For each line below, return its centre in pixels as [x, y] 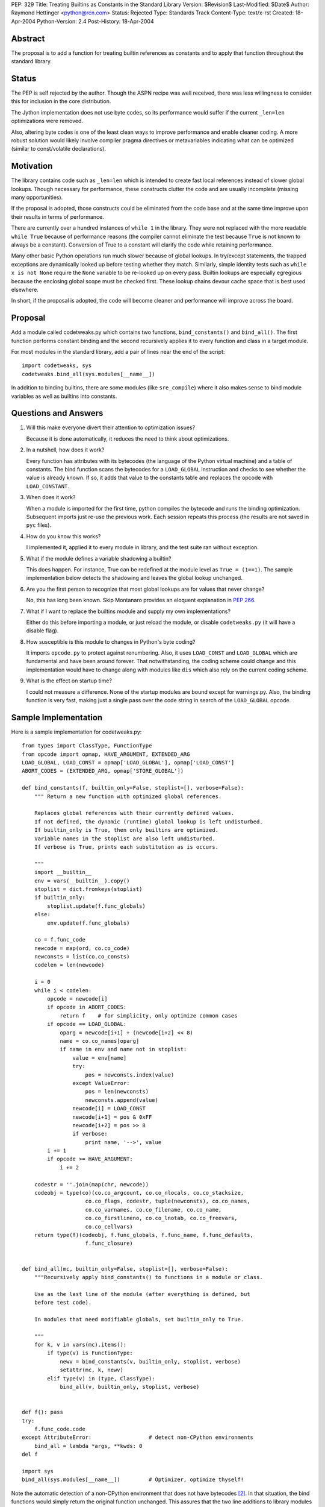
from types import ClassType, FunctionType [87, 746]
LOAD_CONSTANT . [48, 486]
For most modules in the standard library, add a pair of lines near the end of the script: [118, 352]
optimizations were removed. [47, 121]
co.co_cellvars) [109, 1226]
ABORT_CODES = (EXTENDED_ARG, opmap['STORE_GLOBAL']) [103, 771]
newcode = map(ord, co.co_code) [82, 948]
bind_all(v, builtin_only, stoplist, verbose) [130, 1387]
